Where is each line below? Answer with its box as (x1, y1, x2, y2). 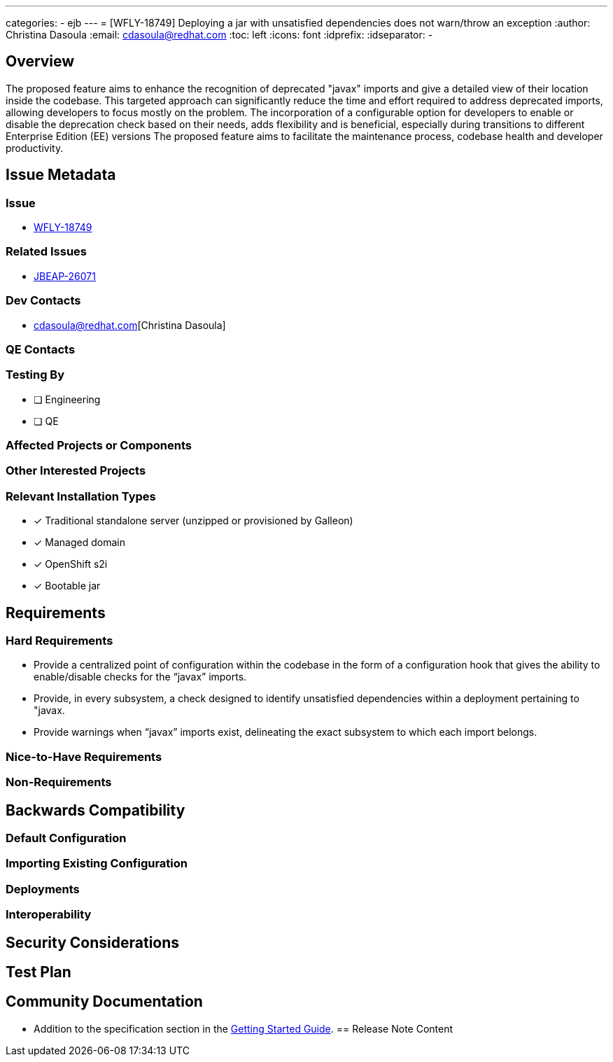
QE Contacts (6, 342, 76, 356)
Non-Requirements (6, 775, 112, 790)
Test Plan (6, 963, 71, 981)
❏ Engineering (34, 393, 101, 405)
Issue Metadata (6, 166, 116, 184)
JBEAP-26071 (34, 270, 96, 282)
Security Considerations (6, 933, 180, 951)
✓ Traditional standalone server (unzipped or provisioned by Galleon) (34, 515, 353, 527)
